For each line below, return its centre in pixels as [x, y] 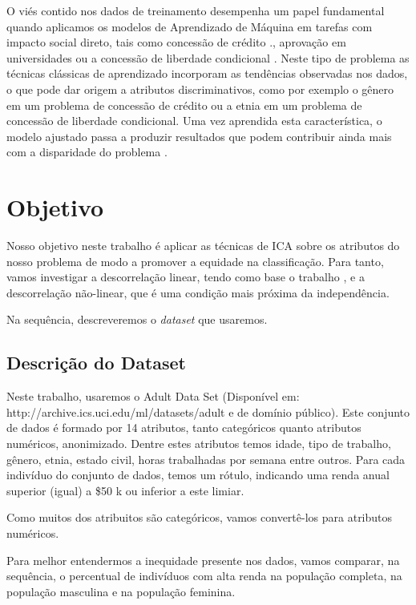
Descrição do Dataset [97, 363]
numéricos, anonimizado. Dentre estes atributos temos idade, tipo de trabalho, [199, 444]
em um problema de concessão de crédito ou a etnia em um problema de [184, 105]
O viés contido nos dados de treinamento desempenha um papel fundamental [196, 10]
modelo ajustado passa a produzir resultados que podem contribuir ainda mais [199, 136]
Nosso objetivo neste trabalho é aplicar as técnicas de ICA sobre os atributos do [203, 246]
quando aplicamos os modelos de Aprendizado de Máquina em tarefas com [190, 26]
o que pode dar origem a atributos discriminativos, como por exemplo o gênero [200, 89]
